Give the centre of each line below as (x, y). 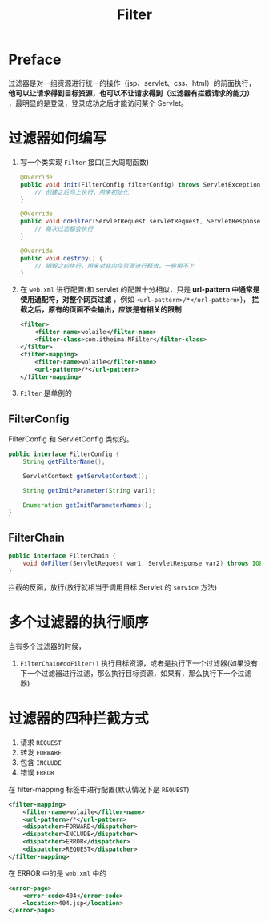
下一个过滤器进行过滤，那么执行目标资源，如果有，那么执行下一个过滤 (136, 673)
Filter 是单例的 (46, 393)
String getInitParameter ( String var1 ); (89, 490)
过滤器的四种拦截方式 (79, 719)
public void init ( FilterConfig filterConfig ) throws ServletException (140, 185)
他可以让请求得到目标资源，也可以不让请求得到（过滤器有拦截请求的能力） (131, 93)
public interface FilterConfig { (64, 454)
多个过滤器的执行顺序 (79, 623)
